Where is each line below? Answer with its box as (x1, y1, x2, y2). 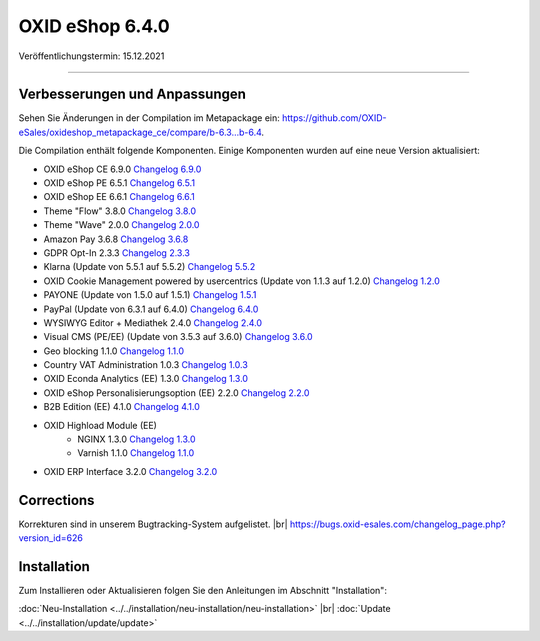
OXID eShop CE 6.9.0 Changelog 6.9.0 (43, 163, 202, 175)
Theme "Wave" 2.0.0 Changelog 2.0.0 (43, 219, 200, 231)
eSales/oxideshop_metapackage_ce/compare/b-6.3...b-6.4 (18, 126, 262, 138)
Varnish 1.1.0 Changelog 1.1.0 (77, 447, 195, 459)
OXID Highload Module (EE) (43, 419, 157, 431)
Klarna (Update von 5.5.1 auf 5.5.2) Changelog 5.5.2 (43, 261, 256, 273)
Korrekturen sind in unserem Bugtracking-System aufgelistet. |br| (18, 518, 289, 530)
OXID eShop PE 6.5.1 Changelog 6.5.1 (43, 177, 195, 189)
